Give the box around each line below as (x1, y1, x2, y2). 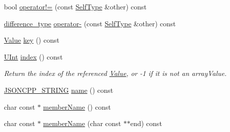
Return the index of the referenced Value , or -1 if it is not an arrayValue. (4, 68, 227, 78)
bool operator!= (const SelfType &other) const (4, 1, 147, 11)
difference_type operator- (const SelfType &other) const (4, 18, 176, 28)
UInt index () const (4, 51, 63, 62)
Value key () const (4, 35, 59, 45)
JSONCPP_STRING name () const (4, 84, 114, 95)
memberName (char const (43, 118, 121, 129)
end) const (130, 118, 162, 129)
